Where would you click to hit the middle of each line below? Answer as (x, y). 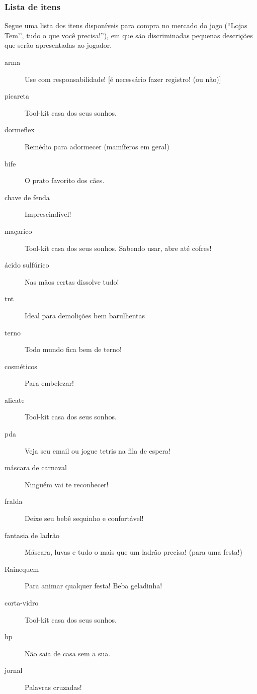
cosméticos (21, 366)
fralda (14, 501)
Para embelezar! (49, 383)
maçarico (18, 231)
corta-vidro (22, 602)
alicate (15, 400)
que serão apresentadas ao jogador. (58, 45)
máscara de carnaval (36, 467)
